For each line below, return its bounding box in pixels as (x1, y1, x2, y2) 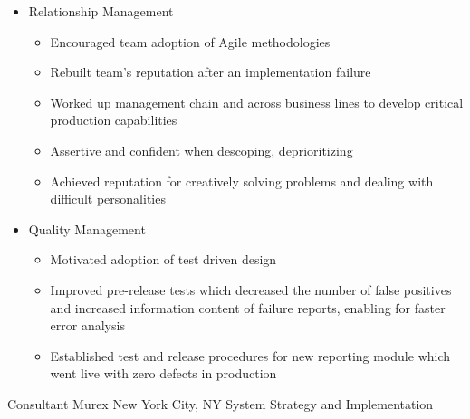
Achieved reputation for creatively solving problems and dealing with (50, 171, 434, 190)
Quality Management (28, 219, 146, 238)
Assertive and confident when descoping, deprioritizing (50, 140, 353, 159)
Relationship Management (28, 2, 174, 20)
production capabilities (50, 110, 177, 129)
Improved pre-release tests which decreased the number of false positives (50, 280, 452, 299)
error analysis (50, 316, 125, 335)
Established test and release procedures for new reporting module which (50, 346, 451, 365)
